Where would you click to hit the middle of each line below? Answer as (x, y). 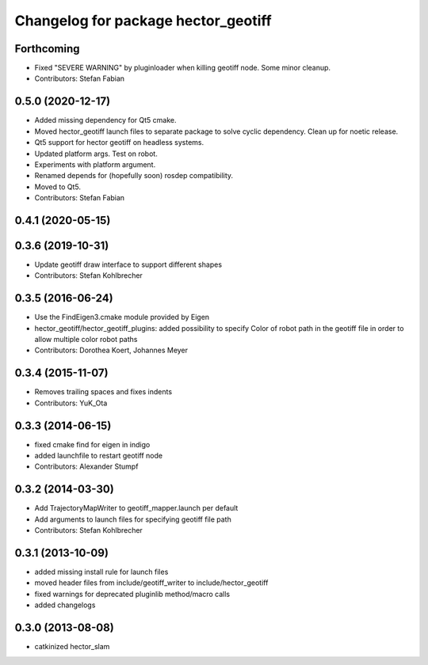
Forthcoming (47, 49)
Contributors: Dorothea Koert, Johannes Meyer (111, 350)
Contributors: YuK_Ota (71, 403)
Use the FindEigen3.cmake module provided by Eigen (122, 317)
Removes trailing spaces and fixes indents (103, 392)
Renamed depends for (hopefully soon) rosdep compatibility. (134, 176)
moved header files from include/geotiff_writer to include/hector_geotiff (151, 583)
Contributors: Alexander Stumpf (86, 466)
